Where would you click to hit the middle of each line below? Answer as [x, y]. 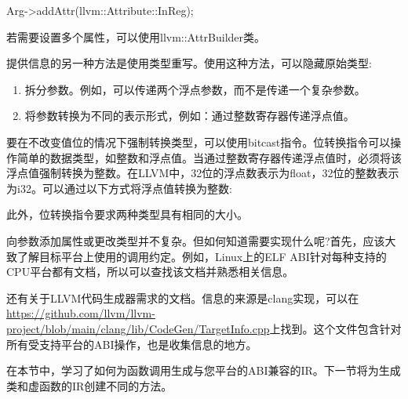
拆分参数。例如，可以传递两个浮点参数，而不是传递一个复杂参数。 [195, 89]
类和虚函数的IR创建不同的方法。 [89, 385]
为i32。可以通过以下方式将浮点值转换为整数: [119, 188]
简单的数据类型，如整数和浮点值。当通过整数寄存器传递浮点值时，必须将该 [209, 157]
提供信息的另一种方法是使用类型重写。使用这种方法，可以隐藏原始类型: [189, 63]
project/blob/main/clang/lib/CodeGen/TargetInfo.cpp [138, 328]
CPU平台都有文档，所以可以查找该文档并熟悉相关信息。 [150, 272]
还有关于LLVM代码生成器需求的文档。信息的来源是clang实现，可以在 [183, 297]
